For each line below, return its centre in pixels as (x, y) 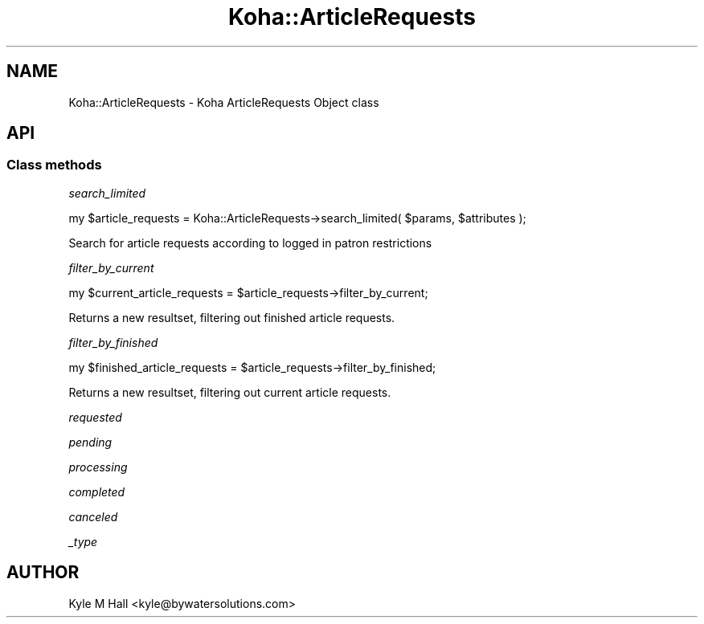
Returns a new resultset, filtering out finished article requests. (232, 317)
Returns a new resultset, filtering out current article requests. (230, 392)
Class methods (54, 165)
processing (98, 467)
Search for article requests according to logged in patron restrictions (250, 243)
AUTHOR (43, 573)
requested (95, 417)
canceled (93, 516)
